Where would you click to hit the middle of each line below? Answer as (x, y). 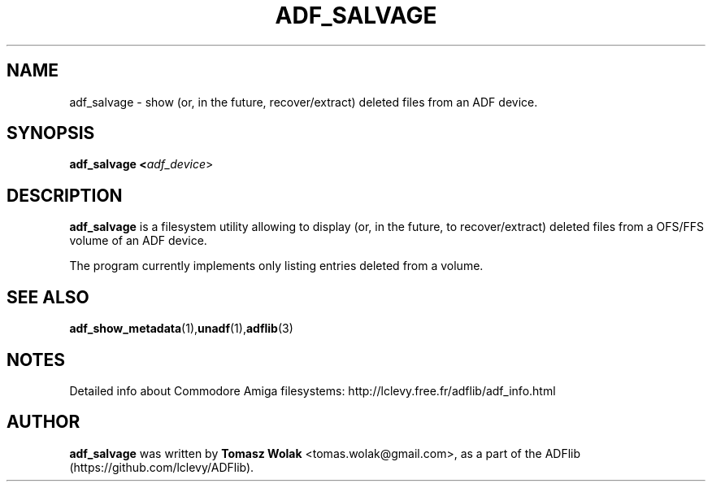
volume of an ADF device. (138, 241)
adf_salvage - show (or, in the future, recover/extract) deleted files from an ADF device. (304, 102)
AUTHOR (43, 422)
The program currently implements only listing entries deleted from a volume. (276, 266)
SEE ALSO (48, 297)
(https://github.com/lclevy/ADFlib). (162, 467)
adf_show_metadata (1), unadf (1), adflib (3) (181, 329)
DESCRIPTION (65, 195)
